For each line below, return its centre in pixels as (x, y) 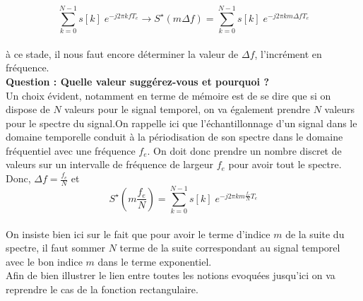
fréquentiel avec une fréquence (71, 150)
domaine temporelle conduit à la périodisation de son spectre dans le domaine (174, 137)
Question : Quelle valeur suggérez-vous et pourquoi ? (138, 81)
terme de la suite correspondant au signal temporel (230, 248)
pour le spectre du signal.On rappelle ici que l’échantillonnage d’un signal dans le (181, 123)
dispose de (28, 109)
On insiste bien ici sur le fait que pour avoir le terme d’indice (138, 234)
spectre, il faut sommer (55, 248)
